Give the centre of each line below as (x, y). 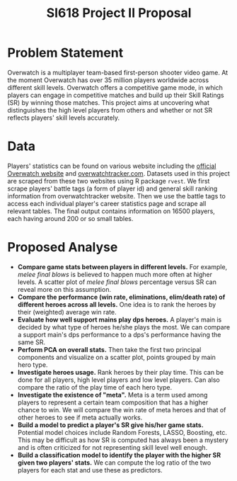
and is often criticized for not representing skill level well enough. (112, 447)
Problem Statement (65, 53)
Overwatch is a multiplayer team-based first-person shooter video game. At (118, 72)
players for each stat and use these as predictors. (90, 470)
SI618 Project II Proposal (119, 13)
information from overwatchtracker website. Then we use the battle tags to (117, 196)
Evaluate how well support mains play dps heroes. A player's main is (120, 319)
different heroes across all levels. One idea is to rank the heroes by (117, 304)
